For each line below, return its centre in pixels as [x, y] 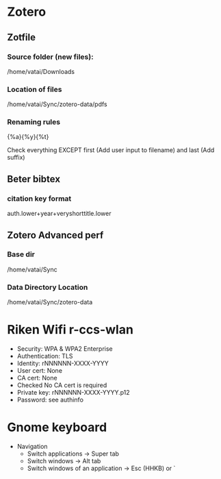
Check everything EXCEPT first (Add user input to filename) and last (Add [111, 150]
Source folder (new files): [50, 57]
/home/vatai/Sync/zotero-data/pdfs [57, 104]
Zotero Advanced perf [55, 235]
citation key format [39, 198]
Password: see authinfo [50, 400]
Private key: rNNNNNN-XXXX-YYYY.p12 [73, 393]
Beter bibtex [34, 179]
